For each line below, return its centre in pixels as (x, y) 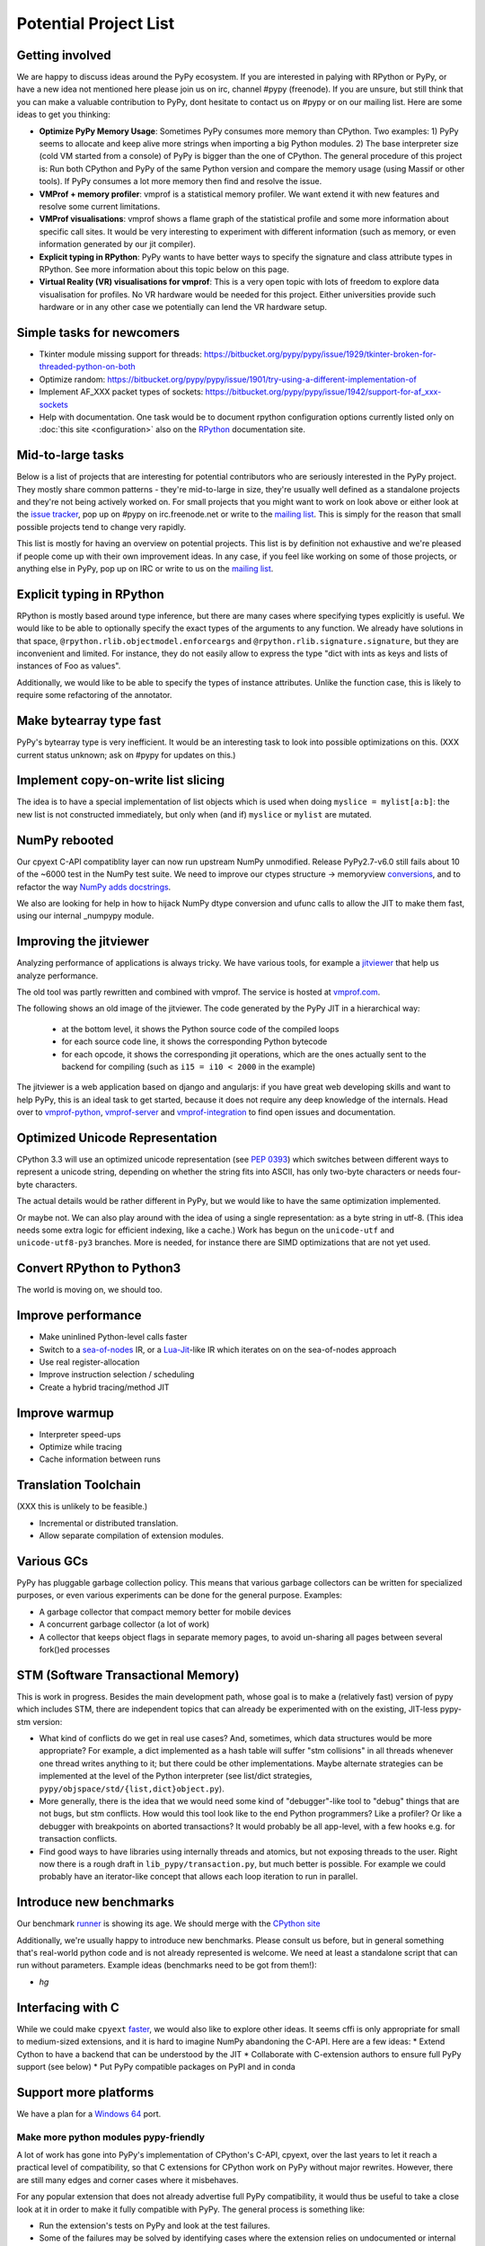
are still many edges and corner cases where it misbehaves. (128, 2180)
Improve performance (79, 1316)
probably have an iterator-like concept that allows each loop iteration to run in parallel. (198, 1877)
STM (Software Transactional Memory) (128, 1675)
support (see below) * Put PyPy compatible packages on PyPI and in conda (156, 2066)
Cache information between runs (100, 1459)
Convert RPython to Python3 (99, 1268)
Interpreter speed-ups (80, 1434)
